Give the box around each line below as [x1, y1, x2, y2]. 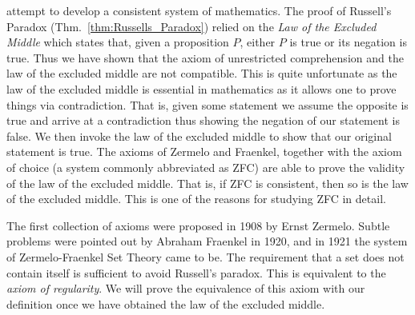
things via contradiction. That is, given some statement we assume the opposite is [6, 96, 409, 113]
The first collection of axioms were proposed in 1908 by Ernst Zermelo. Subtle [6, 217, 390, 233]
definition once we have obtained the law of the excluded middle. [6, 295, 325, 312]
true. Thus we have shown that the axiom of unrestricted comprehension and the [6, 49, 404, 66]
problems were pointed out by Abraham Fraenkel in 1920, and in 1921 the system [6, 233, 408, 249]
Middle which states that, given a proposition [6, 34, 229, 50]
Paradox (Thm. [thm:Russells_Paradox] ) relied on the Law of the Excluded [6, 18, 377, 34]
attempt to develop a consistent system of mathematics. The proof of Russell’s [6, 2, 392, 18]
